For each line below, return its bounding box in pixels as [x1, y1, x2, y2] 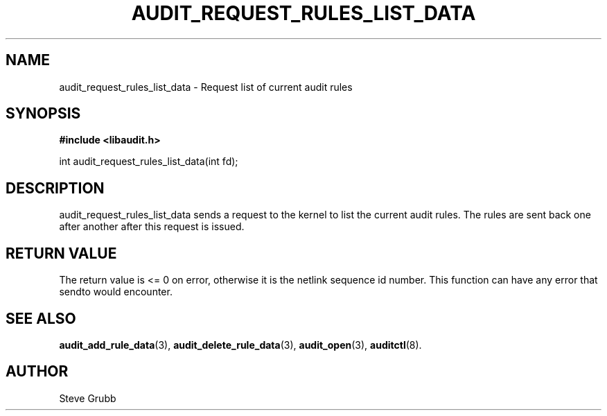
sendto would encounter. [59, 286, 173, 298]
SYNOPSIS [6, 105, 81, 123]
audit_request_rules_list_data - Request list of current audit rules [59, 80, 353, 93]
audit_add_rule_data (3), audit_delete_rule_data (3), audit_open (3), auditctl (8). [59, 338, 422, 351]
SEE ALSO [6, 309, 76, 327]
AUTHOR [6, 363, 69, 381]
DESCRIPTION [6, 179, 105, 197]
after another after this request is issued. [59, 220, 245, 233]
